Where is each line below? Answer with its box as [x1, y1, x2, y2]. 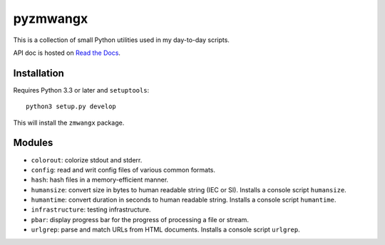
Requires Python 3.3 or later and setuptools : [13, 85, 150, 94]
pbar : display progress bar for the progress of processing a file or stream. [31, 215, 250, 224]
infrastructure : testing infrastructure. [31, 205, 151, 214]
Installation [13, 67, 64, 79]
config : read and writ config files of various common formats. [31, 165, 216, 174]
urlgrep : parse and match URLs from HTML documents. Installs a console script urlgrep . [31, 225, 301, 234]
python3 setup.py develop [26, 103, 117, 110]
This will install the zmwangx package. [13, 118, 125, 127]
